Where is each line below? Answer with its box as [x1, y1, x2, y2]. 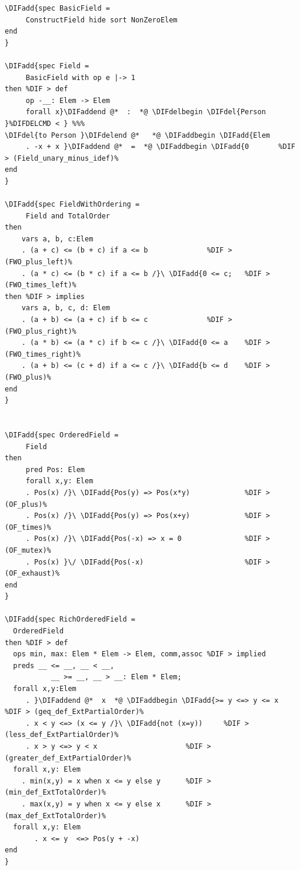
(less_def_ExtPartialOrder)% [5, 730, 119, 739]
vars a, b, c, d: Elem [21, 304, 110, 313]
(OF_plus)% [5, 500, 47, 509]
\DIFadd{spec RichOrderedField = [5, 615, 135, 624]
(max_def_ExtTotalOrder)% [5, 811, 106, 820]
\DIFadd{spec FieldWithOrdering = [5, 200, 140, 209]
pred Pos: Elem [25, 465, 85, 474]
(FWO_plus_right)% [5, 327, 76, 336]
